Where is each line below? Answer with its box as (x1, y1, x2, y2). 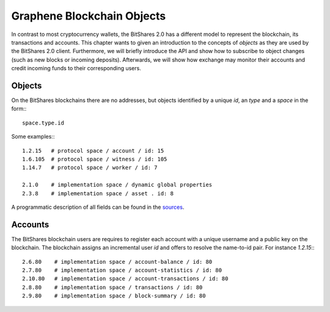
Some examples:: (11, 133, 55, 140)
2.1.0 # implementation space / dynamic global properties (22, 181, 213, 189)
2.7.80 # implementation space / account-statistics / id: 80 (22, 267, 222, 274)
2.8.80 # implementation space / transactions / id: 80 (22, 284, 203, 291)
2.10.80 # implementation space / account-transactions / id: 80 (22, 275, 229, 282)
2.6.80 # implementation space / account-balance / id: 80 (22, 258, 213, 265)
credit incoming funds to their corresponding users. (11, 65, 142, 72)
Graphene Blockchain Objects (11, 9, 166, 23)
